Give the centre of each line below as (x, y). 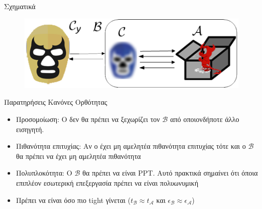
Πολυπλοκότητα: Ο (44, 173)
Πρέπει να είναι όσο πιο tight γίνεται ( (73, 200)
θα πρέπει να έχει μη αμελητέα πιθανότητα (78, 156)
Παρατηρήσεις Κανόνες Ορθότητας (56, 102)
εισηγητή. (30, 129)
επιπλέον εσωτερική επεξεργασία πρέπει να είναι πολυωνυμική (107, 183)
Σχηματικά (20, 6)
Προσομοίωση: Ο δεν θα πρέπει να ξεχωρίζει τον (88, 119)
